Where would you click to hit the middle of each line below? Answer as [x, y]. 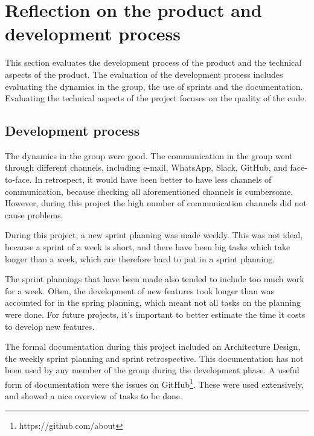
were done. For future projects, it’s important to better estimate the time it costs [155, 314]
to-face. [18, 179]
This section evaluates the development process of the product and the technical [153, 62]
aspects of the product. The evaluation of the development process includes [144, 74]
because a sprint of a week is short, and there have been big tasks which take [148, 247]
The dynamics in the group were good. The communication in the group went [149, 155]
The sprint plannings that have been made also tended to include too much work [155, 279]
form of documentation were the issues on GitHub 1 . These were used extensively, [154, 383]
